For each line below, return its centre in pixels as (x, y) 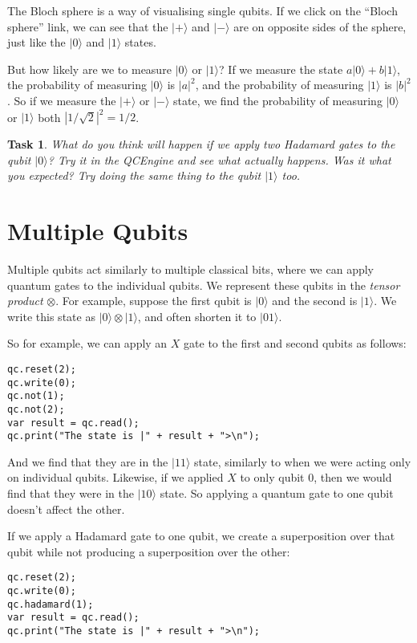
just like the (36, 42)
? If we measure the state (281, 69)
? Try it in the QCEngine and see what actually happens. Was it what (219, 159)
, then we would (353, 477)
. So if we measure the (62, 100)
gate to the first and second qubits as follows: (295, 343)
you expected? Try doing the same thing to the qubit (134, 175)
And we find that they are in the (88, 461)
